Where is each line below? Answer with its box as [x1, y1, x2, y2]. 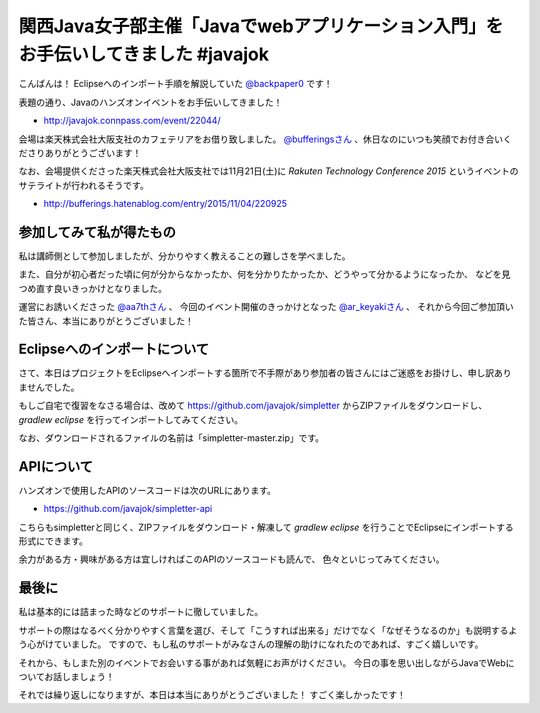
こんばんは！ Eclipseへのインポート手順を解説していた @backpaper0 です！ [18, 78, 333, 90]
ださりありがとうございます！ [18, 146, 142, 159]
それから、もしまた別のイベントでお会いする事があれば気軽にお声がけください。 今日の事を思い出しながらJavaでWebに [18, 656, 515, 669]
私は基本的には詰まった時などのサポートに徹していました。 [18, 606, 264, 618]
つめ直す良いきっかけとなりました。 [18, 282, 168, 294]
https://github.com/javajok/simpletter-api [43, 503, 213, 515]
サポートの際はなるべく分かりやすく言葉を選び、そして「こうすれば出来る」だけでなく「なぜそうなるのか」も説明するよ [18, 624, 518, 636]
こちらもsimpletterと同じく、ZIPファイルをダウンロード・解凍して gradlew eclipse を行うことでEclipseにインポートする [18, 521, 514, 533]
